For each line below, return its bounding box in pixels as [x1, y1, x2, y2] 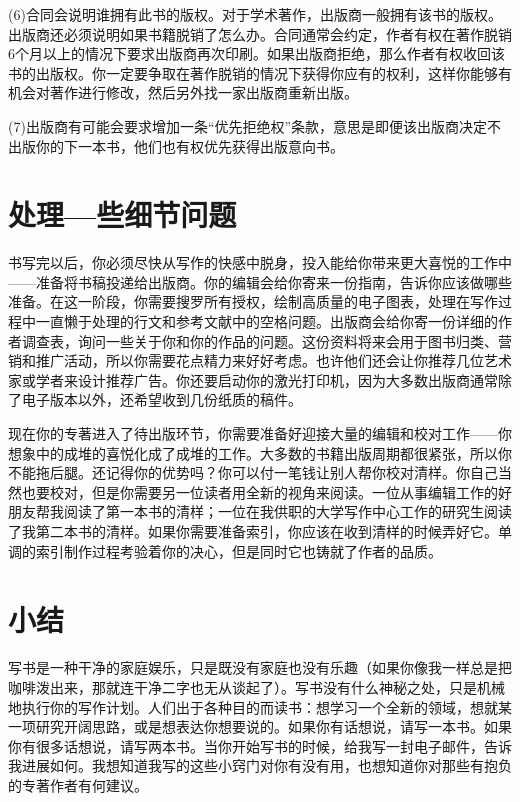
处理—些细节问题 [8, 194, 237, 235]
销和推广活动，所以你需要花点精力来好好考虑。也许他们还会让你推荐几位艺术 [8, 350, 512, 371]
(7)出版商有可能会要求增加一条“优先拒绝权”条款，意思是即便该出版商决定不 [8, 115, 502, 136]
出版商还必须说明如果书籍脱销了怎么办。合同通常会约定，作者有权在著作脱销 [8, 23, 512, 44]
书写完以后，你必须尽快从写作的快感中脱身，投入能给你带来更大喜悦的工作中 [8, 252, 512, 273]
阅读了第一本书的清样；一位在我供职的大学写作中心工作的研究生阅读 [63, 501, 512, 522]
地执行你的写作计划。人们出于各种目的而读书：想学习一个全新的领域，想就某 [8, 696, 512, 717]
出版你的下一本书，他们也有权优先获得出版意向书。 [8, 135, 344, 156]
